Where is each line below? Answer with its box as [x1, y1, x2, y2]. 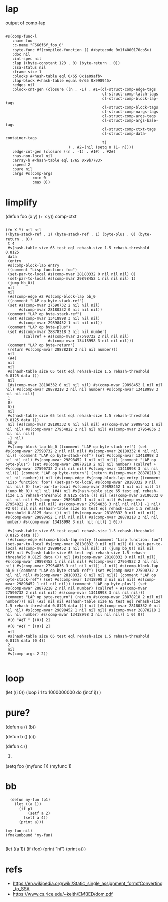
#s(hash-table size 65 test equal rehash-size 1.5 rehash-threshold [7, 528, 154, 533]
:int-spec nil [12, 56, 42, 61]
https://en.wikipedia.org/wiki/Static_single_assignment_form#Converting [12, 880, 163, 886]
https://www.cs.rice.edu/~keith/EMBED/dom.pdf [12, 891, 113, 897]
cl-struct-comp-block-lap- [102, 96, 158, 101]
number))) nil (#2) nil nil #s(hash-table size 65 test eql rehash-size [5, 599, 161, 604]
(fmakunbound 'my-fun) [5, 832, 53, 838]
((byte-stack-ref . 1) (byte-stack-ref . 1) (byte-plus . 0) [5, 232, 136, 237]
